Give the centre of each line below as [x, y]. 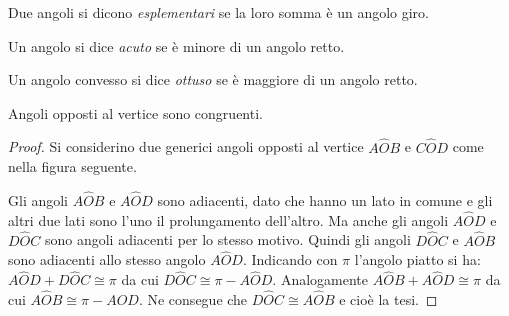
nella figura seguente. [72, 166]
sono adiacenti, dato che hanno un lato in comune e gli [325, 200]
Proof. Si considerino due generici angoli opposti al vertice [186, 146]
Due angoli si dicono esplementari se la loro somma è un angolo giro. [218, 12]
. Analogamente [320, 279]
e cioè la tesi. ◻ [388, 299]
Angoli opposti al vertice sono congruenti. [135, 112]
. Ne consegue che [193, 299]
